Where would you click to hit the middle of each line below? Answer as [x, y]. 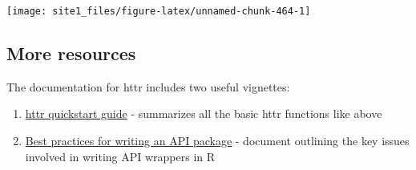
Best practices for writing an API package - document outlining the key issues [217, 141]
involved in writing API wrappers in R [120, 156]
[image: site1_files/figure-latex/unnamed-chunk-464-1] [159, 11]
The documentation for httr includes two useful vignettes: [148, 86]
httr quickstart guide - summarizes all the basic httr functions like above [204, 113]
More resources [71, 53]
